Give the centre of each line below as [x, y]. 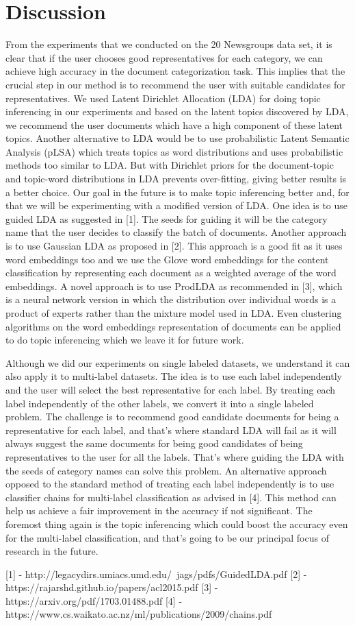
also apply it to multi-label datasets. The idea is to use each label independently [174, 376]
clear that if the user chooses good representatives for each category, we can [164, 57]
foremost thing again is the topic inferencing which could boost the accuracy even [177, 523]
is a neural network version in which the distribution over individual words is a [171, 299]
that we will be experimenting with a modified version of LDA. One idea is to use [177, 205]
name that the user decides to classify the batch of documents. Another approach [176, 232]
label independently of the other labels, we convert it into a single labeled [160, 403]
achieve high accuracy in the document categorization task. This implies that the [175, 71]
